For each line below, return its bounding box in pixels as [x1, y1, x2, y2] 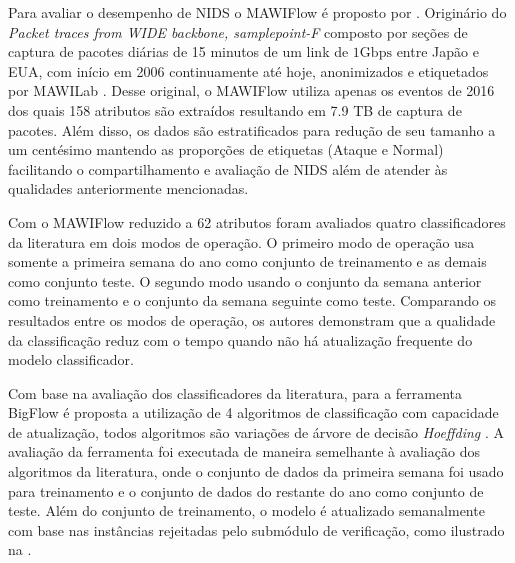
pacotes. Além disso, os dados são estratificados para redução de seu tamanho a [8, 119, 496, 140]
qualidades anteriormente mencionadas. [8, 178, 249, 199]
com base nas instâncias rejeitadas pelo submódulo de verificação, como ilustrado [8, 519, 505, 540]
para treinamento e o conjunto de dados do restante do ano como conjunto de [8, 480, 484, 501]
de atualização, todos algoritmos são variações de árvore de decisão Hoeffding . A [8, 421, 505, 442]
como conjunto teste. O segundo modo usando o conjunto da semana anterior [8, 270, 482, 291]
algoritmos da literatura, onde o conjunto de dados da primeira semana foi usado [8, 461, 504, 482]
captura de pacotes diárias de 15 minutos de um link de [8, 41, 349, 62]
